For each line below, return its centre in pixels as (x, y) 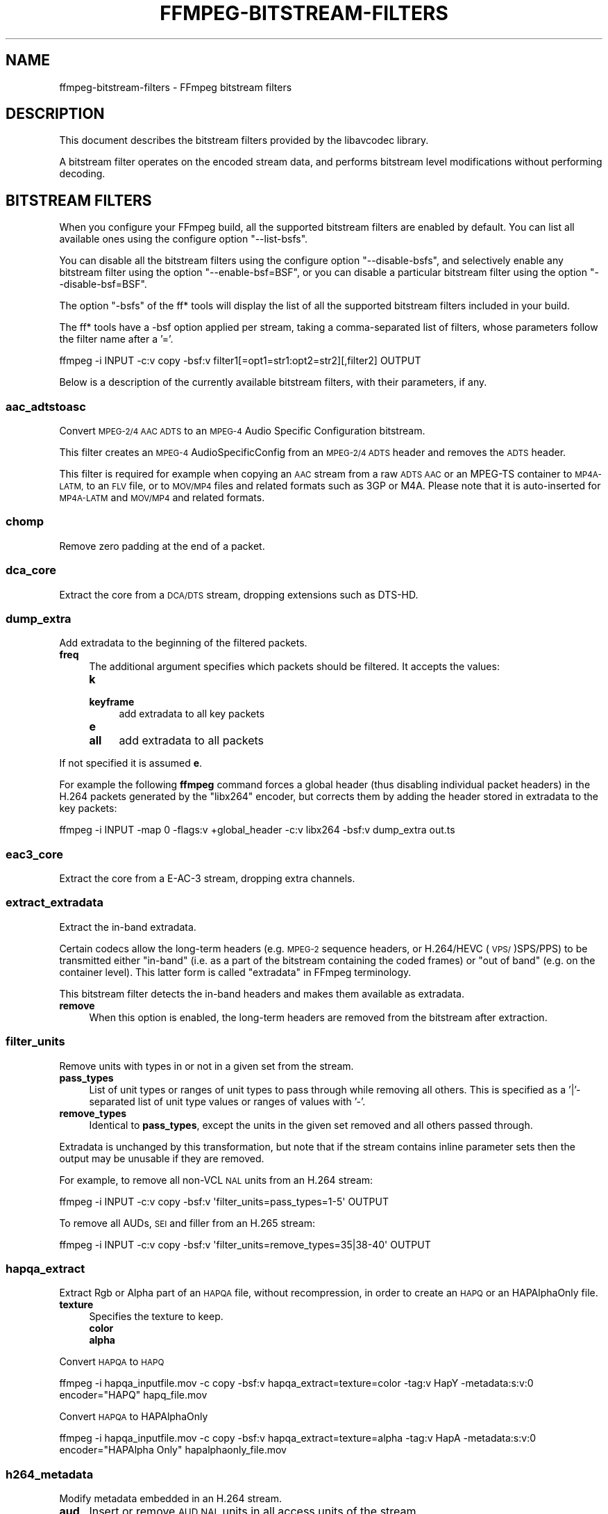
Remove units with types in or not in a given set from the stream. (206, 1066)
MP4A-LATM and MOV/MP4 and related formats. (162, 498)
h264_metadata (50, 1474)
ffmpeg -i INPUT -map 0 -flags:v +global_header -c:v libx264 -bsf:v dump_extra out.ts (257, 830)
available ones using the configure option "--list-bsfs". (184, 239)
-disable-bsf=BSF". (103, 284)
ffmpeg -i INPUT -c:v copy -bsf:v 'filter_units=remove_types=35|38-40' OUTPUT (245, 1244)
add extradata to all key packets (192, 714)
